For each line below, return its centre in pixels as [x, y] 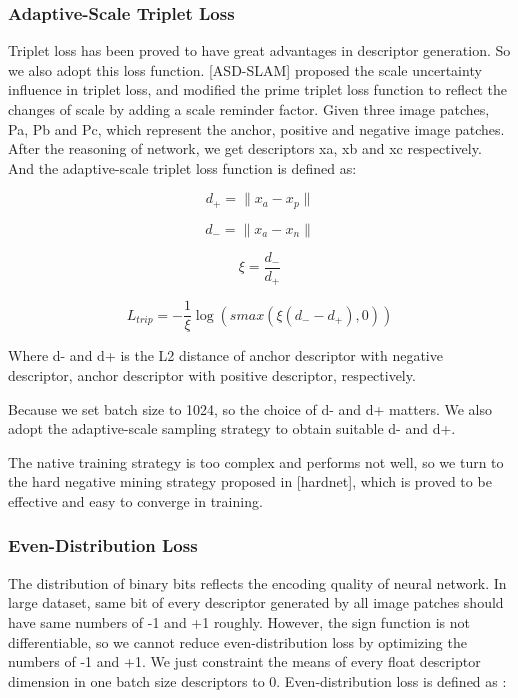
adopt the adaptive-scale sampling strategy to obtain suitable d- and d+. [232, 428]
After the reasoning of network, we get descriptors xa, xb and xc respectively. [245, 148]
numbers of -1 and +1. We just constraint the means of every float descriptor [244, 661]
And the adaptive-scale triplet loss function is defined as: [182, 167]
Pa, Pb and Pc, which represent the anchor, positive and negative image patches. [256, 128]
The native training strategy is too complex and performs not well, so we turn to [256, 461]
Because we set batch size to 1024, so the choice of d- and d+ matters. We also [250, 408]
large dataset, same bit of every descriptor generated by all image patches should [256, 602]
